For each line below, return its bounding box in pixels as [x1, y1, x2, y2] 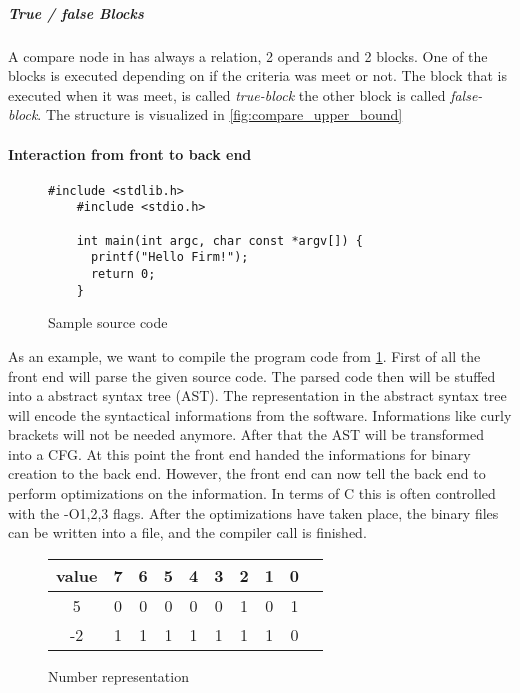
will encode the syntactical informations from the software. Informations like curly [8, 404, 512, 425]
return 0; [90, 267, 156, 282]
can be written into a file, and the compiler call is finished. [8, 522, 367, 543]
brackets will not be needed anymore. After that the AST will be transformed [8, 424, 484, 445]
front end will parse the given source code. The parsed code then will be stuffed [8, 365, 496, 386]
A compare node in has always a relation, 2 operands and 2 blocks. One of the [8, 45, 488, 66]
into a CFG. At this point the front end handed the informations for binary [8, 443, 471, 464]
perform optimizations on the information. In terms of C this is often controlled [8, 483, 496, 504]
